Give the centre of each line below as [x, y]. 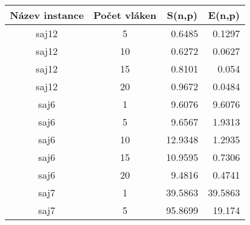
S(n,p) [182, 15]
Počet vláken [125, 15]
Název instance [47, 15]
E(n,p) [224, 15]
